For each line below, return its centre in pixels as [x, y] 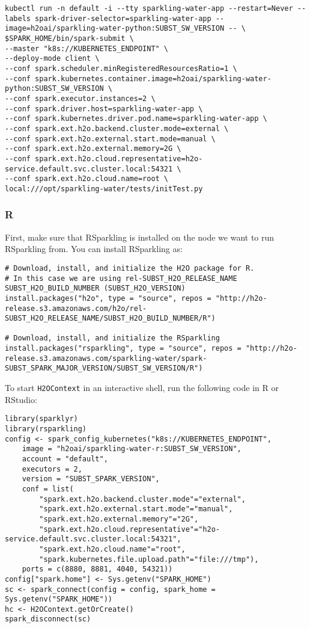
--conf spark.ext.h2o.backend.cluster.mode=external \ [117, 128]
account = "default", [65, 459]
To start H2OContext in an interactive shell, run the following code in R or [142, 388]
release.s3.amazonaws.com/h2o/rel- [76, 308]
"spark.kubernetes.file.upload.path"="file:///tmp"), [149, 559]
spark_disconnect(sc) [48, 619]
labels [18, 18]
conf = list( [48, 489]
